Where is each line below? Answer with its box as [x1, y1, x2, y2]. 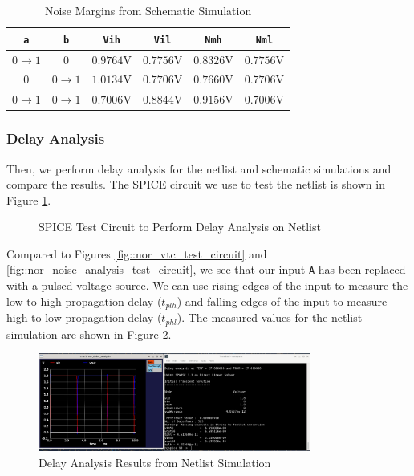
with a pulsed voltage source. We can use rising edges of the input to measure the [6, 277, 408, 294]
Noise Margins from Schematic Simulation [44, 2, 252, 18]
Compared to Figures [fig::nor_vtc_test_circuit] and [6, 245, 267, 262]
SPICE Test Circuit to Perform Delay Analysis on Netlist [39, 218, 321, 235]
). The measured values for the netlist [177, 309, 363, 326]
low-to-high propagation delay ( [6, 292, 162, 309]
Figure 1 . [6, 191, 51, 208]
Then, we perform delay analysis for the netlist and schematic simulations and [6, 160, 392, 177]
